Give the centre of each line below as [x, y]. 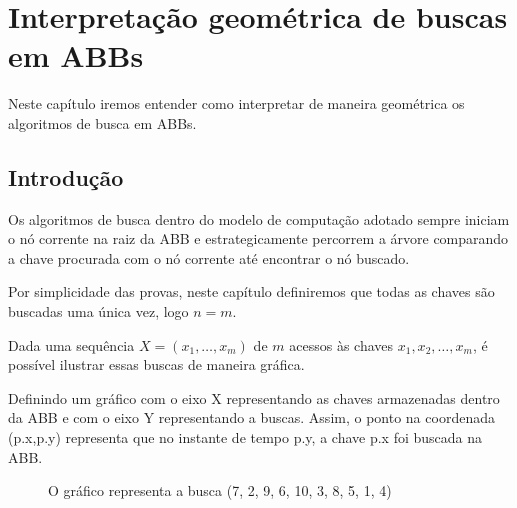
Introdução [66, 176]
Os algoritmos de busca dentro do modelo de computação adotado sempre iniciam [259, 218]
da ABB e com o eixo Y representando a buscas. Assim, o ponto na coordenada [251, 417]
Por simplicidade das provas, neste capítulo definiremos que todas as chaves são [251, 291]
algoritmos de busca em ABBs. [102, 122]
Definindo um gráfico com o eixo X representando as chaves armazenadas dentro [254, 397]
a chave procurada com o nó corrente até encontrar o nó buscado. [209, 257]
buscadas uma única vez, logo [98, 311]
